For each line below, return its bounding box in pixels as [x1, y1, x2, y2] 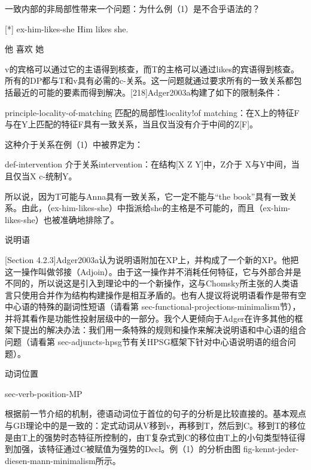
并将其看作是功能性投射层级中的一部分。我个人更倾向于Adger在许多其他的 [5, 312, 295, 324]
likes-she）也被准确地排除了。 [5, 213, 119, 225]
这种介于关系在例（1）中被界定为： [5, 138, 143, 150]
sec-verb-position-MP [5, 387, 83, 399]
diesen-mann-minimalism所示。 [5, 454, 121, 466]
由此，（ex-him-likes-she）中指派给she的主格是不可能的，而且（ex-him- [21, 202, 291, 214]
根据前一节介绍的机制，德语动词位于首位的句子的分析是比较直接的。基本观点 [5, 407, 306, 420]
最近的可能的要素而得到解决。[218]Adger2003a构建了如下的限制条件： [13, 86, 283, 98]
